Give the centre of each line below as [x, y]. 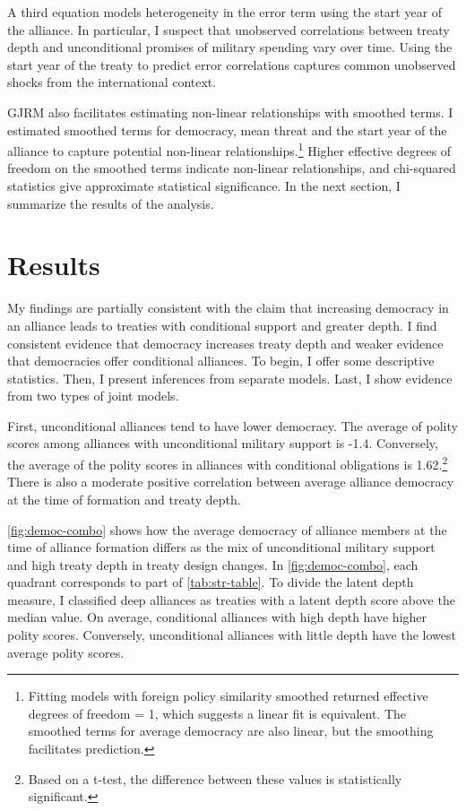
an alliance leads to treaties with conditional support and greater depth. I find [222, 325]
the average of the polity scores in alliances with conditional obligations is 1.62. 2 [228, 463]
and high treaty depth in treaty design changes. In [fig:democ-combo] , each [213, 564]
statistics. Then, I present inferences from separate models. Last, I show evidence [230, 378]
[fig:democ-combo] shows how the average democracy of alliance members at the [227, 529]
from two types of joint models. [93, 396]
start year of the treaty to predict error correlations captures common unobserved [232, 64]
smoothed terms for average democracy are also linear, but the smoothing [231, 731]
